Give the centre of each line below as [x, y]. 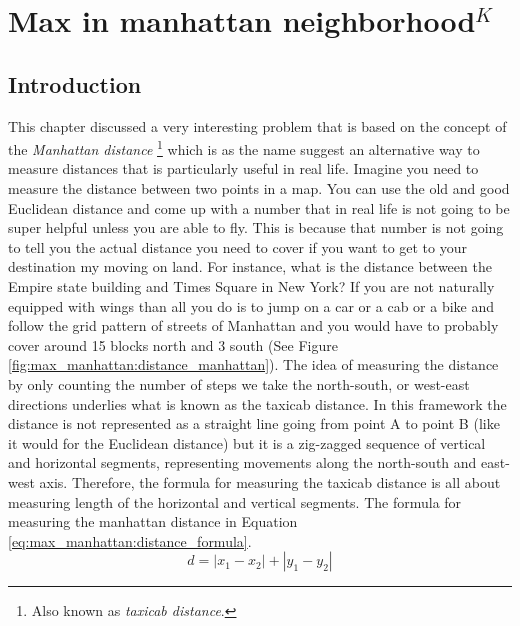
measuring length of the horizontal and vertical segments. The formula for [235, 501]
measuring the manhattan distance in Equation [153, 521]
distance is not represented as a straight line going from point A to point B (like [254, 423]
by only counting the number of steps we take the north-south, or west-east [239, 383]
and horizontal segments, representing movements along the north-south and [242, 462]
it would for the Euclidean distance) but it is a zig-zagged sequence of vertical [247, 442]
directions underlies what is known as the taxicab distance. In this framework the [257, 403]
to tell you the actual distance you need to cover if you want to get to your [238, 246]
